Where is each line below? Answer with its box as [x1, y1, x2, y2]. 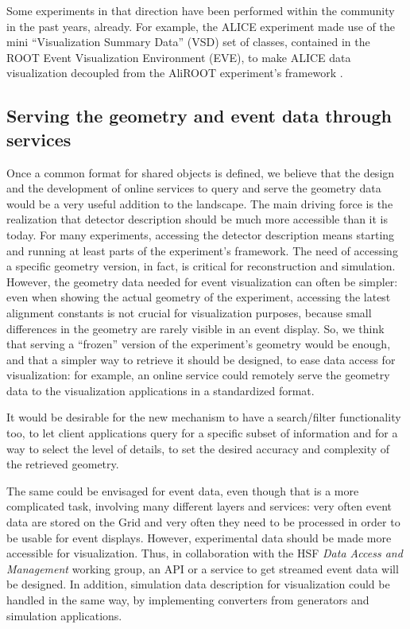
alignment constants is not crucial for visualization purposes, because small [6, 304, 372, 320]
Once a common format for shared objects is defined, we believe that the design [6, 164, 395, 181]
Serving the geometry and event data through [6, 103, 392, 128]
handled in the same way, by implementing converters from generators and [6, 592, 369, 608]
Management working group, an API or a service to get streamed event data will [6, 560, 399, 577]
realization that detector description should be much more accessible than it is [6, 211, 389, 227]
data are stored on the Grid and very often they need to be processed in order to [6, 514, 400, 530]
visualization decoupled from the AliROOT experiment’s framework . [6, 64, 343, 81]
